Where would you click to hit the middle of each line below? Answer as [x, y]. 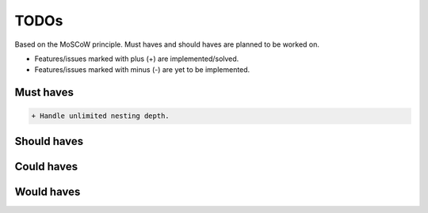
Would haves [48, 191]
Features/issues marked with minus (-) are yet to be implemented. [142, 70]
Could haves [46, 166]
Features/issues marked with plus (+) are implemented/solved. [137, 59]
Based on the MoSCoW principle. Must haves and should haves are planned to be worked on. [167, 44]
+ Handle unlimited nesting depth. [100, 116]
